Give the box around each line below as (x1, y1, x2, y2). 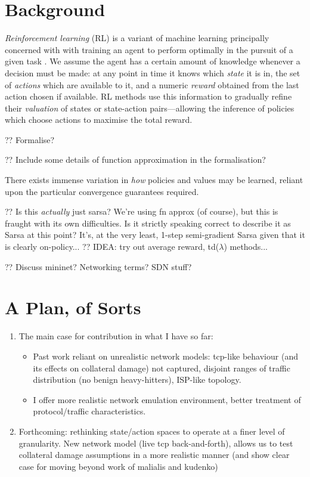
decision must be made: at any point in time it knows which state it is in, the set (5, 66, 300, 79)
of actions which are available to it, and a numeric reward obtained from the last (5, 78, 299, 91)
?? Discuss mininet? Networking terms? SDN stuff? (5, 260, 192, 272)
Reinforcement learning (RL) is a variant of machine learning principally (5, 32, 269, 44)
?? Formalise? (5, 133, 55, 145)
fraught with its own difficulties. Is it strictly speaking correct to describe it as (5, 216, 291, 229)
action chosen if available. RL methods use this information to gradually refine (5, 90, 292, 103)
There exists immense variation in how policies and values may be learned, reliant (5, 174, 303, 186)
